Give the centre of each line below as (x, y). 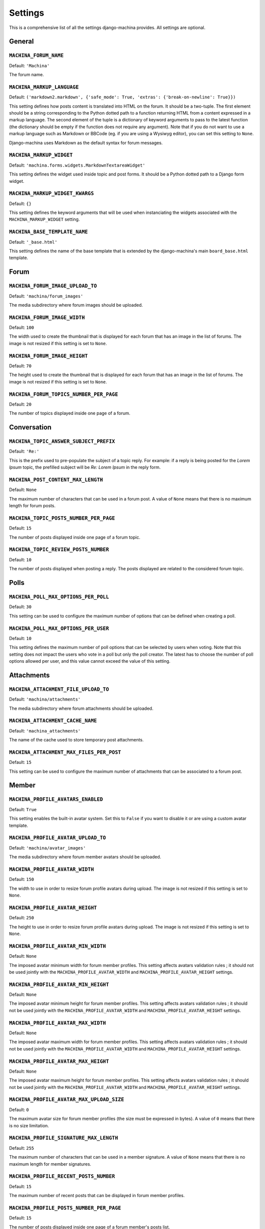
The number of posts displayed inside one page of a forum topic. (75, 537)
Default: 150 (22, 879)
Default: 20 (20, 404)
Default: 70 (20, 366)
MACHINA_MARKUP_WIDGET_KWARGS (52, 193)
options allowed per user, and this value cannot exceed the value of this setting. (90, 661)
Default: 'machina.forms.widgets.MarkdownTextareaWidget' (77, 165)
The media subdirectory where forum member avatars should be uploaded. (85, 857)
